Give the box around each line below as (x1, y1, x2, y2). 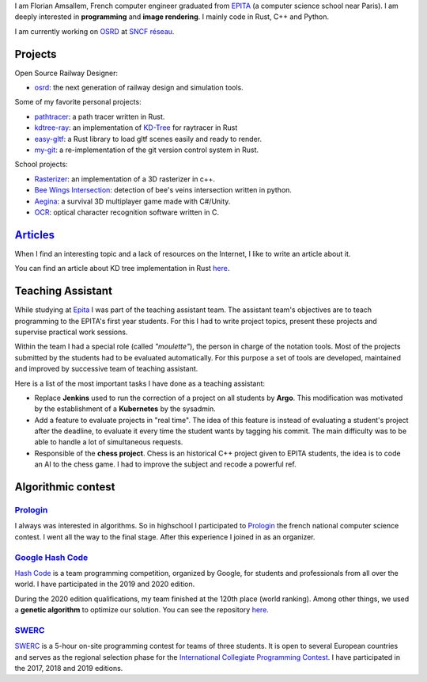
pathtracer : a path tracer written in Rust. (34, 112, 165, 121)
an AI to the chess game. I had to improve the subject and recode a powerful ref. (34, 459, 297, 469)
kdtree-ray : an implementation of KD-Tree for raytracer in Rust (34, 123, 238, 132)
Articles (14, 228, 55, 242)
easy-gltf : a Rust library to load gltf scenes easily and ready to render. (34, 134, 263, 143)
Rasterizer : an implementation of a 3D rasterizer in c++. (34, 174, 216, 184)
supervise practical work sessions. (14, 327, 128, 337)
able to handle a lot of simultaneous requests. (34, 437, 183, 447)
